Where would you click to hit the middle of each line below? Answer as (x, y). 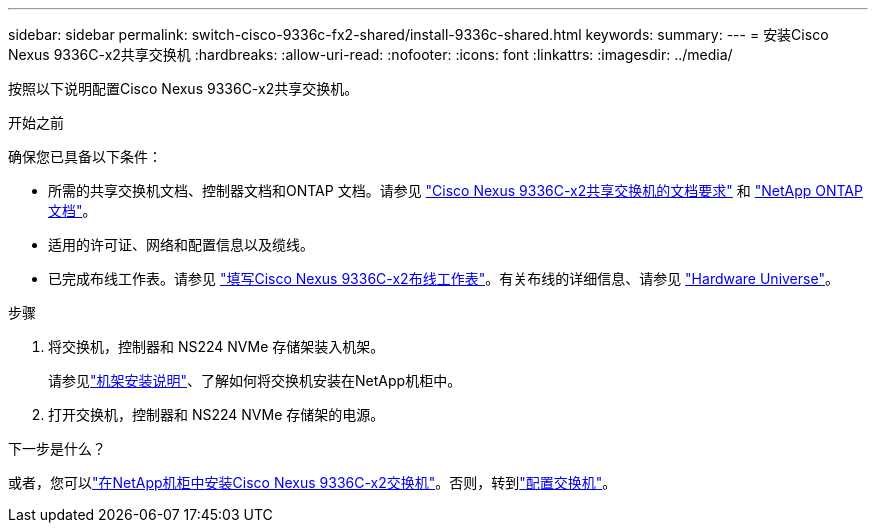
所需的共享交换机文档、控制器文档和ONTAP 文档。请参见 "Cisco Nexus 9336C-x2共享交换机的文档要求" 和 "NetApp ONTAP (455, 190)
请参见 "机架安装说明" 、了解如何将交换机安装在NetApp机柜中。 (255, 380)
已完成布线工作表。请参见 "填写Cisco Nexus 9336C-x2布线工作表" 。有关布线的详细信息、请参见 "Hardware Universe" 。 (443, 278)
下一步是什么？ (57, 448)
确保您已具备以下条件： (85, 156)
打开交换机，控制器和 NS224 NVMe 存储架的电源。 (216, 414)
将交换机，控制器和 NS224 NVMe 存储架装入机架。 (216, 346)
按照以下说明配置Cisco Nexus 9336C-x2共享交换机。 (183, 88)
